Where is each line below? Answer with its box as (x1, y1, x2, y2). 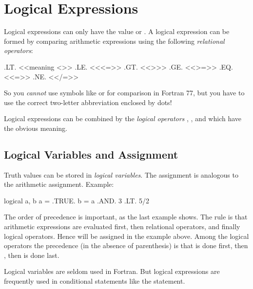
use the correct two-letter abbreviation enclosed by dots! (4, 97, 172, 107)
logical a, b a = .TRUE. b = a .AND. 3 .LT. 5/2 (4, 195, 149, 205)
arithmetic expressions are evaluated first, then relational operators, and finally (4, 221, 240, 232)
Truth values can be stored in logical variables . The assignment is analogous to (4, 169, 238, 180)
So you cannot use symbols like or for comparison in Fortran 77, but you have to (4, 88, 245, 98)
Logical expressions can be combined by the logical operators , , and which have (4, 113, 242, 124)
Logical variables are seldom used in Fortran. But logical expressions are (4, 266, 220, 276)
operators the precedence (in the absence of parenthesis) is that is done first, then (4, 240, 248, 251)
